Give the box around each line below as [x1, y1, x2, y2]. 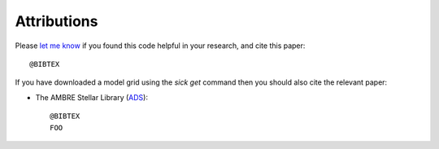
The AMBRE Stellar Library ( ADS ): [35, 92, 148, 102]
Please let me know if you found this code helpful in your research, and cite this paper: [15, 41, 306, 50]
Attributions [15, 12, 98, 30]
